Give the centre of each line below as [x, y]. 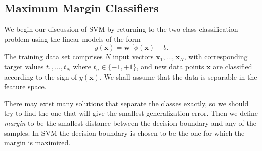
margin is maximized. [37, 143]
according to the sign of [41, 76]
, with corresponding [216, 57]
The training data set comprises [53, 57]
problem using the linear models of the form [72, 39]
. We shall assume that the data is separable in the [178, 76]
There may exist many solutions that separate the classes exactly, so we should [126, 103]
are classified [233, 67]
